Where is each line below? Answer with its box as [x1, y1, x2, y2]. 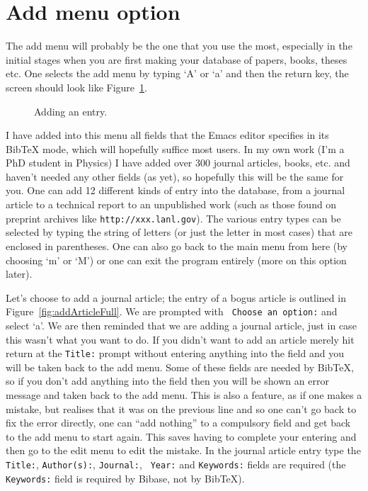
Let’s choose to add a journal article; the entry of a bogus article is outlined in [6, 290, 346, 305]
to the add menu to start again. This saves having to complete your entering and [6, 429, 357, 444]
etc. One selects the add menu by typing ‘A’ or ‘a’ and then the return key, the [6, 66, 349, 81]
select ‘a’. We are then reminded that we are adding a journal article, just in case [6, 317, 357, 332]
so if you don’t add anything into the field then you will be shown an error [6, 373, 329, 388]
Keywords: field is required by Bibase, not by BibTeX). [6, 470, 245, 485]
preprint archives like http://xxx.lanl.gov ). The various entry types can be [6, 210, 341, 225]
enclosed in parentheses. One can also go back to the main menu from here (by [6, 238, 347, 253]
